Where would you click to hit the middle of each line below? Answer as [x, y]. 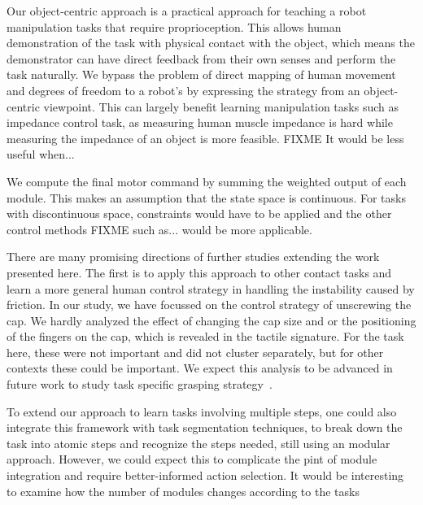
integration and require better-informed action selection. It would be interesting [205, 475]
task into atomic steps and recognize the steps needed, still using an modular [198, 443]
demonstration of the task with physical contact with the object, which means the [211, 43]
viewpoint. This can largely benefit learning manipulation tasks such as [221, 106]
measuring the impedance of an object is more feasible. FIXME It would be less [205, 138]
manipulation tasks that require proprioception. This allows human [174, 26]
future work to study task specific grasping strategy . [140, 384]
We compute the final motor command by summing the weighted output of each [207, 181]
